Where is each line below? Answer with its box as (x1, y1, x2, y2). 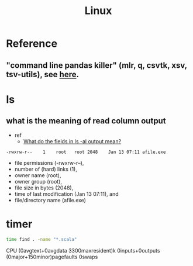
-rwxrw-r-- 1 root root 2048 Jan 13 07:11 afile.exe (6, 149, 166, 155)
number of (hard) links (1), (14, 165, 77, 173)
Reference (6, 37, 57, 50)
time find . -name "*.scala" (6, 237, 77, 243)
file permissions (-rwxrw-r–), (14, 160, 84, 167)
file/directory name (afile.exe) (14, 197, 87, 204)
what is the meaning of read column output (6, 116, 166, 126)
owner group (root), (14, 178, 63, 185)
